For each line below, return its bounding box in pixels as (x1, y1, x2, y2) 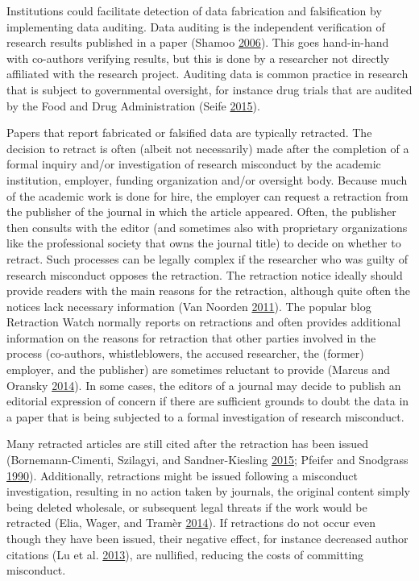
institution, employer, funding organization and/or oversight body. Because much (6, 171, 408, 188)
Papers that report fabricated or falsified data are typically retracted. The (6, 124, 372, 141)
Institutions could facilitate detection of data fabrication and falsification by (6, 2, 382, 19)
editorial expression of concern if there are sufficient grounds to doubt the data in (6, 392, 409, 409)
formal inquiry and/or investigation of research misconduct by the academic (6, 156, 381, 172)
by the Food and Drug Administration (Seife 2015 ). (6, 97, 260, 114)
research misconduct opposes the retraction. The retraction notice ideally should (6, 266, 403, 283)
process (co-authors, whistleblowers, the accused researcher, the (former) (6, 345, 364, 362)
